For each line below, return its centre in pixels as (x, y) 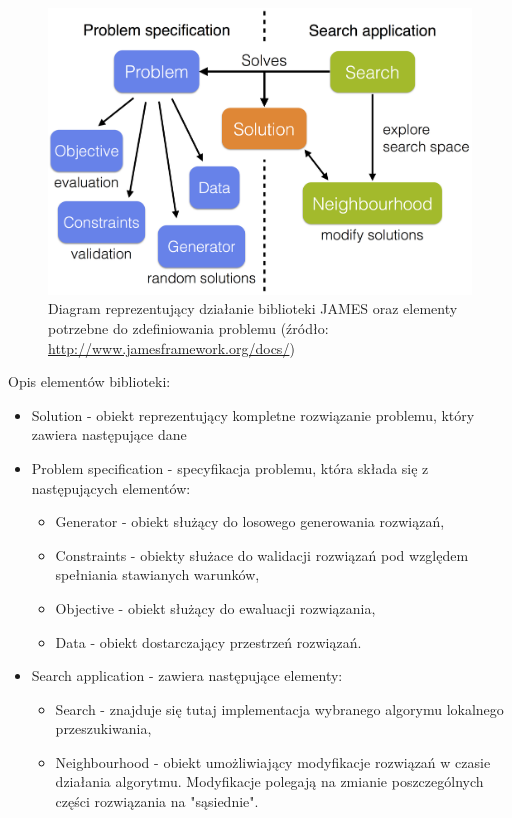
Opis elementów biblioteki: (89, 381)
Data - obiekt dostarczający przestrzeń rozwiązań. (208, 641)
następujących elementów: (111, 487)
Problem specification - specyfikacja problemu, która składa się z (230, 467)
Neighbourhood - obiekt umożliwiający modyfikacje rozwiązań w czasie (273, 761)
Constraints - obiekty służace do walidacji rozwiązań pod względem (262, 554)
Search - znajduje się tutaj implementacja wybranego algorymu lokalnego (279, 708)
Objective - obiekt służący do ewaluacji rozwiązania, (215, 607)
